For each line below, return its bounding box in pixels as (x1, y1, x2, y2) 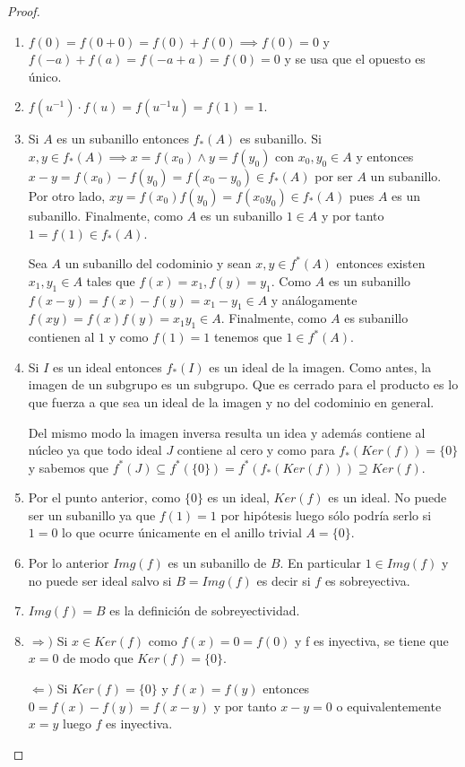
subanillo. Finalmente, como (28, 205, 183, 224)
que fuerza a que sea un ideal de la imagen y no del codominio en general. (28, 392, 435, 411)
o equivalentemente (336, 696, 442, 715)
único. (28, 66, 62, 85)
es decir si (256, 571, 311, 589)
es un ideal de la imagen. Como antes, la (209, 357, 432, 376)
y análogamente (271, 290, 357, 309)
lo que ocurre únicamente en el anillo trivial (62, 523, 302, 542)
